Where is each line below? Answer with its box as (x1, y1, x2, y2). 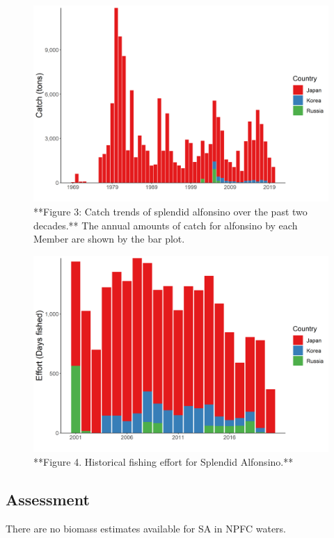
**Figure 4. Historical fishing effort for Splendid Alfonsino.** (33, 454, 294, 468)
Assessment (6, 488, 90, 510)
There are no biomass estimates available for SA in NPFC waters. (6, 521, 286, 535)
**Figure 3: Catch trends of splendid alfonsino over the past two (33, 204, 308, 218)
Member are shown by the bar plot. (33, 231, 185, 246)
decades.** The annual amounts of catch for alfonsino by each (33, 218, 298, 232)
